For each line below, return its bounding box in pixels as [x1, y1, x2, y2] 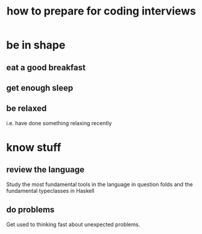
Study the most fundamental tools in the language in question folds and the [6, 180, 193, 188]
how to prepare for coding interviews [7, 4, 196, 18]
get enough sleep [6, 83, 74, 93]
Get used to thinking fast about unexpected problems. [6, 221, 140, 228]
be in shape [6, 38, 66, 52]
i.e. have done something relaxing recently [6, 119, 112, 126]
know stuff [6, 140, 62, 154]
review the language [6, 164, 85, 175]
